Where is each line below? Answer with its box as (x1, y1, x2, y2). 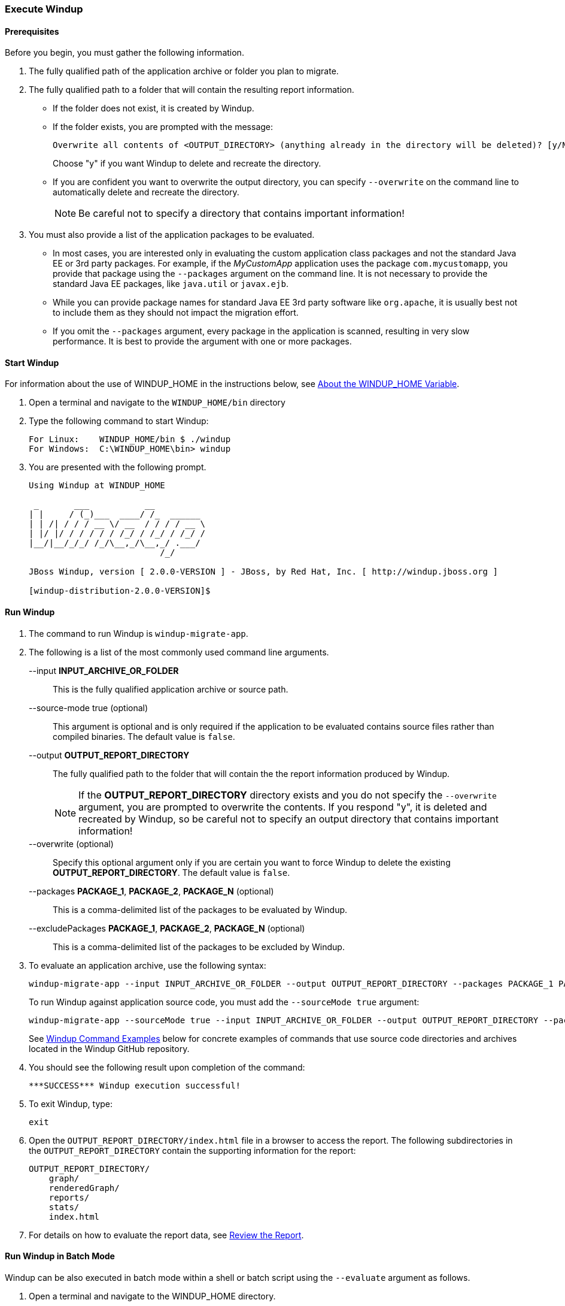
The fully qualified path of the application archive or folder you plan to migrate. (29, 66, 339, 77)
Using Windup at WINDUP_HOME (29, 480, 165, 491)
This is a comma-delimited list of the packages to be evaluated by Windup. (53, 904, 348, 915)
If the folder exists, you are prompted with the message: (53, 122, 274, 132)
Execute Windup (5, 3, 83, 15)
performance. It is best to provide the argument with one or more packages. (53, 336, 352, 347)
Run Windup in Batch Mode (5, 1251, 115, 1262)
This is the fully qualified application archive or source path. (53, 684, 288, 694)
